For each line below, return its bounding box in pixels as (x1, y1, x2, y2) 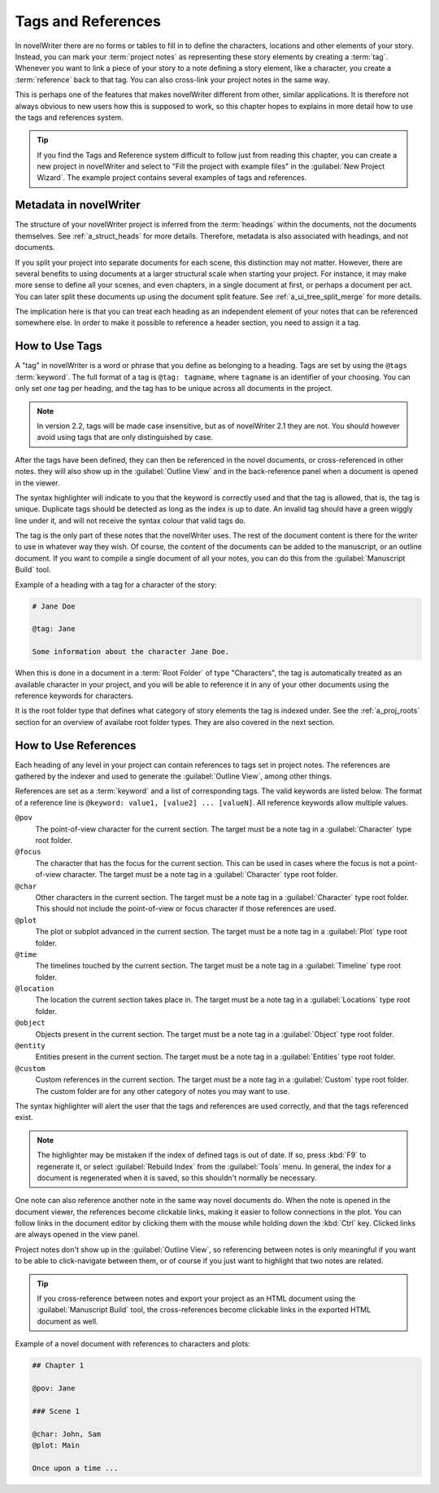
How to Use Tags (15, 339, 102, 353)
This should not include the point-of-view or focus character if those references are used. (35, 904, 337, 914)
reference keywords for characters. (15, 691, 134, 700)
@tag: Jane (32, 624, 76, 634)
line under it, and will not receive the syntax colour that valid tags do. (15, 516, 246, 525)
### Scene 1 (32, 1406, 80, 1416)
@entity (15, 1041, 46, 1051)
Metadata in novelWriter (15, 198, 141, 212)
